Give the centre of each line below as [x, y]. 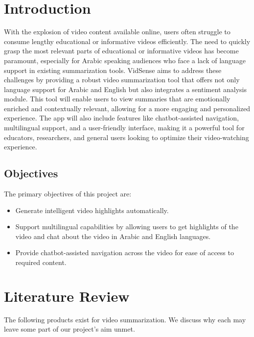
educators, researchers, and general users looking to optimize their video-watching [127, 137]
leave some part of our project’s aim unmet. [69, 329]
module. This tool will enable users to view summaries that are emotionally [117, 99]
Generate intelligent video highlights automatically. [92, 210]
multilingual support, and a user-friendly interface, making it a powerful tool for [124, 128]
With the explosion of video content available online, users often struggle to [117, 32]
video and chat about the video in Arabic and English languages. [113, 236]
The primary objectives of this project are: [68, 194]
